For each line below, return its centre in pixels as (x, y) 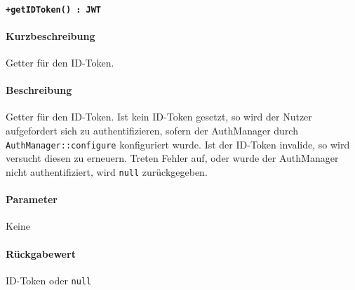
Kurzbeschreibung (51, 35)
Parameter (32, 199)
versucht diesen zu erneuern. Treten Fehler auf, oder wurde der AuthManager (172, 158)
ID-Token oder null (49, 280)
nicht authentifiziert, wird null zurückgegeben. (107, 171)
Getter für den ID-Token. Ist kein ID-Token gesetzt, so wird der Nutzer (159, 117)
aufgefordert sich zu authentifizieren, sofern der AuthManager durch (152, 131)
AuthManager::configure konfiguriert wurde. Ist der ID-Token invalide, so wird (178, 144)
